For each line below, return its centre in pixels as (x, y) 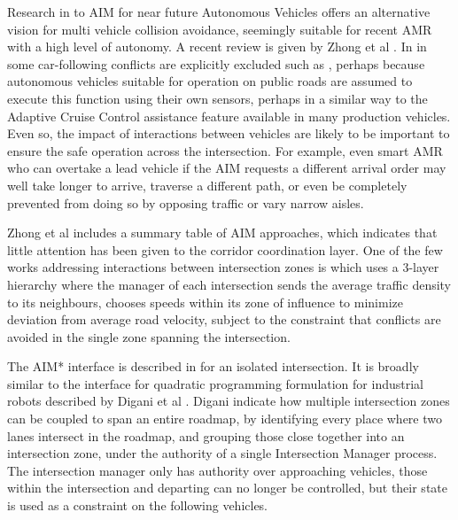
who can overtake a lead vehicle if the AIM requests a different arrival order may (227, 168)
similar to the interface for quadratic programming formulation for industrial (215, 383)
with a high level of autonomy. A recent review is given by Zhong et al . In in (217, 47)
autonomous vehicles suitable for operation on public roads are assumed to (210, 81)
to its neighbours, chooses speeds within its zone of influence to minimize (205, 302)
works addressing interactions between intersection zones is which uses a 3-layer (223, 267)
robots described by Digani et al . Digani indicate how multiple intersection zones (229, 401)
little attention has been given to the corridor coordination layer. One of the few (225, 249)
